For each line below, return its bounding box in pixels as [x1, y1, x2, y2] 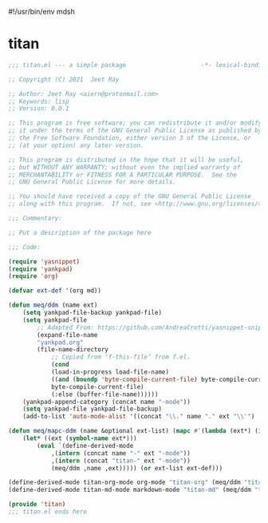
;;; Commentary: [8, 215, 62, 223]
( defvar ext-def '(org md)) [8, 287, 102, 295]
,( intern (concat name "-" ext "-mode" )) [50, 449, 191, 458]
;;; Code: [8, 243, 41, 251]
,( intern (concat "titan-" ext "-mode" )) [50, 457, 191, 465]
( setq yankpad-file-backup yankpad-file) [22, 309, 162, 317]
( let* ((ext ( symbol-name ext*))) [22, 434, 137, 442]
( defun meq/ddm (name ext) [8, 301, 98, 310]
